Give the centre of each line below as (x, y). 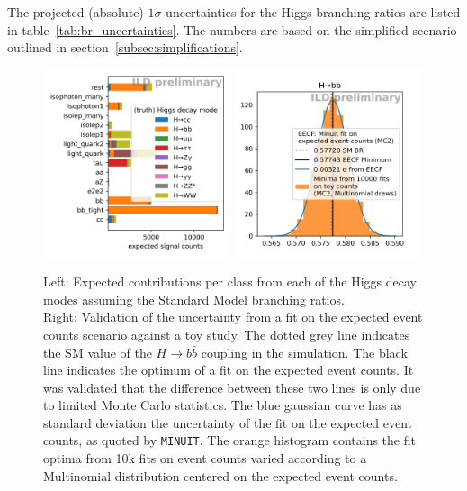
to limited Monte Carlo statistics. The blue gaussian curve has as (223, 405)
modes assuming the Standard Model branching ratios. (194, 299)
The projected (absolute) (76, 12)
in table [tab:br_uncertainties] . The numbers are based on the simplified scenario (232, 29)
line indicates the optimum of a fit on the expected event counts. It (229, 370)
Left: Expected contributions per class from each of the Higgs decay (230, 282)
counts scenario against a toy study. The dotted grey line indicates (227, 334)
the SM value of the (98, 352)
